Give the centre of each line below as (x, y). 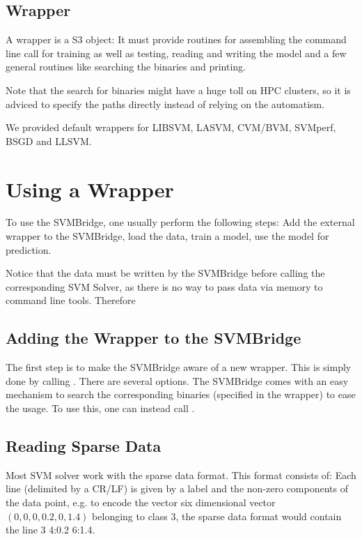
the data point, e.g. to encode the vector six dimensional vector (141, 502)
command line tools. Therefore (71, 300)
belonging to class (130, 516)
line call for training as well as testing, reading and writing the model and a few (176, 53)
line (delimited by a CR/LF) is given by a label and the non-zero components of (177, 488)
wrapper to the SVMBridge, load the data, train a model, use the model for (167, 236)
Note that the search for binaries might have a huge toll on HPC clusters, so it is (178, 90)
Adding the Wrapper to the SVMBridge (154, 338)
